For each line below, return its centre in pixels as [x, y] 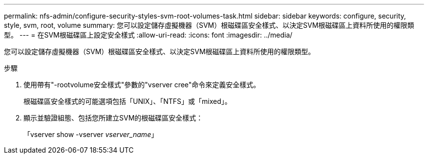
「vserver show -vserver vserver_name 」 [91, 134]
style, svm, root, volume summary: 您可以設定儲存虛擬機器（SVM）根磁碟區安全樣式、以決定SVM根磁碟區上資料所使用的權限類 [209, 25]
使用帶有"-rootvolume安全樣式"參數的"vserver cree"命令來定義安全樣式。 [142, 85]
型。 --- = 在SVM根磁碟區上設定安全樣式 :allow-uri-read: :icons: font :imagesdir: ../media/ [148, 35]
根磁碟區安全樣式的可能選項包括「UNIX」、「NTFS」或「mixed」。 [128, 101]
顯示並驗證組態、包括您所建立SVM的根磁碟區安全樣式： [113, 118]
